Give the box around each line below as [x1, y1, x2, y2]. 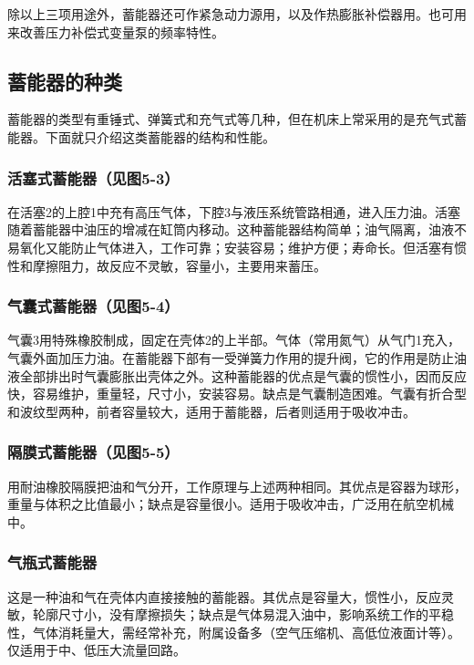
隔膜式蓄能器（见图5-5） [7, 441, 180, 463]
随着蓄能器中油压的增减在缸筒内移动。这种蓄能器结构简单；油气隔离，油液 [7, 220, 454, 239]
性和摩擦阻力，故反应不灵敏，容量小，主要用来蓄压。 [7, 255, 326, 275]
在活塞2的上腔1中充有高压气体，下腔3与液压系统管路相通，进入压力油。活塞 [7, 202, 460, 221]
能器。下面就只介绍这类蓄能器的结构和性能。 [7, 127, 275, 146]
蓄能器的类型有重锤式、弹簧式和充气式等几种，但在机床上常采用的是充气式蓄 [7, 109, 467, 129]
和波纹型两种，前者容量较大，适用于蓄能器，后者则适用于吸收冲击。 [7, 401, 416, 421]
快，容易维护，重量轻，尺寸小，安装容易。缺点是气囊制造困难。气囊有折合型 [7, 384, 467, 403]
